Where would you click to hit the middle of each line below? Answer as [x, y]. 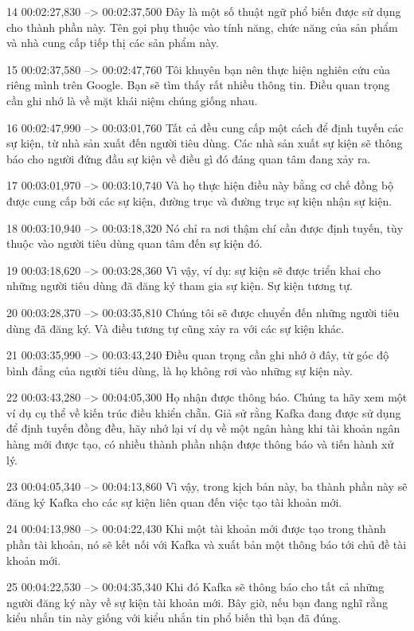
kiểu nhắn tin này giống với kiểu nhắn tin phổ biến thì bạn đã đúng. [174, 618]
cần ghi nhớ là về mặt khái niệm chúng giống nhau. [132, 100]
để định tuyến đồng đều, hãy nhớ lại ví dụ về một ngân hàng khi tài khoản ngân [203, 428]
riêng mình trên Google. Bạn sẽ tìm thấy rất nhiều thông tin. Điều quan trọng [198, 85]
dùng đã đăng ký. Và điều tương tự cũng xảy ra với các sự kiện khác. [176, 328]
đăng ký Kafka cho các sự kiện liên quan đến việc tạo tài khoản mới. [174, 502]
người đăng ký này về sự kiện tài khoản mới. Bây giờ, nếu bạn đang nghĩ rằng [197, 602]
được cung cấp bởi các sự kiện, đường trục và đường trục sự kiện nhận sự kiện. [199, 200]
